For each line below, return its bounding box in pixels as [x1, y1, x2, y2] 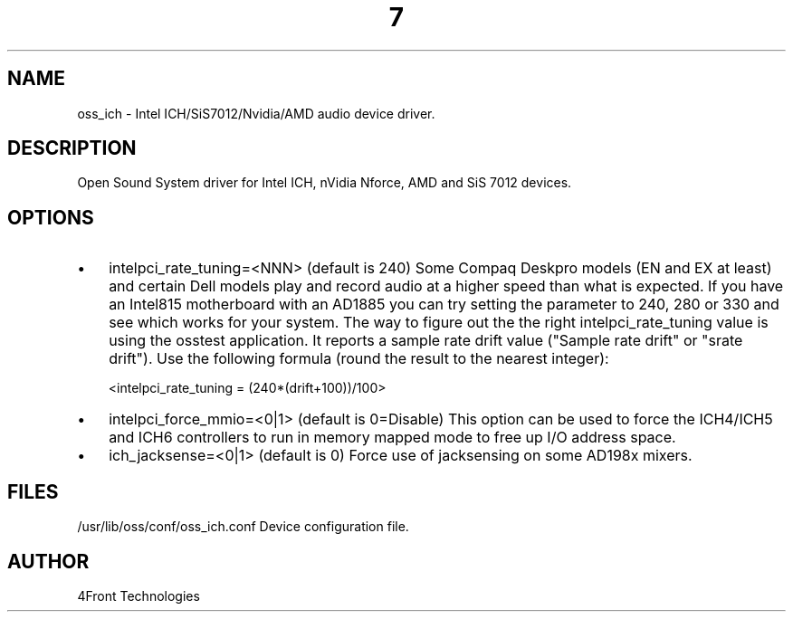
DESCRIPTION [7, 137, 137, 160]
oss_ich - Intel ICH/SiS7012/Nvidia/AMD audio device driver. [77, 105, 435, 121]
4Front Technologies [77, 587, 200, 604]
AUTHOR [7, 549, 90, 573]
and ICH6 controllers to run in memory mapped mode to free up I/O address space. [109, 428, 676, 447]
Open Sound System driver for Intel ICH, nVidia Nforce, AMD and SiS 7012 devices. [77, 175, 572, 191]
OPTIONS [7, 205, 94, 229]
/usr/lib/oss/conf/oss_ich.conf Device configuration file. [77, 519, 409, 535]
